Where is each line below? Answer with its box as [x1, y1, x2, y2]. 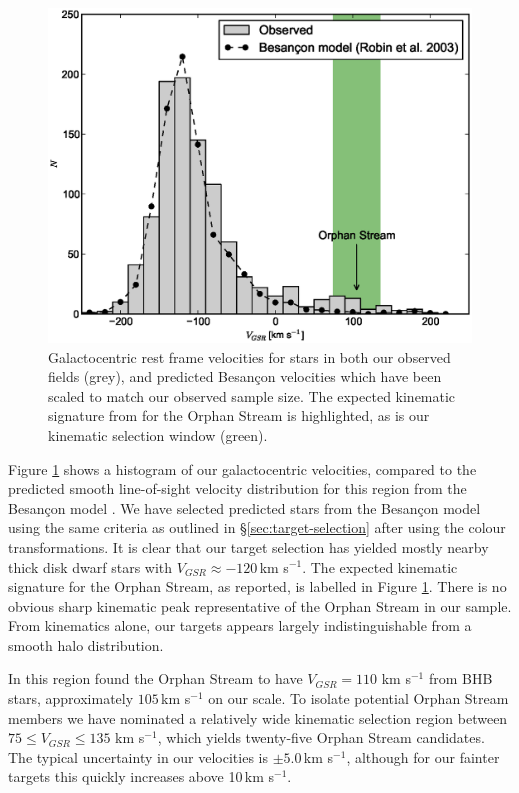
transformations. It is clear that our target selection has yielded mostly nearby [8, 536, 489, 557]
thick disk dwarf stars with [8, 556, 173, 577]
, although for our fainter [346, 746, 500, 767]
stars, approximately [8, 688, 134, 709]
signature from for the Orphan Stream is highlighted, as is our [48, 405, 430, 426]
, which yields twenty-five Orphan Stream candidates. [157, 727, 485, 748]
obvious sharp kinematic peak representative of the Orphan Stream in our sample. [8, 595, 512, 616]
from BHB [428, 668, 493, 689]
